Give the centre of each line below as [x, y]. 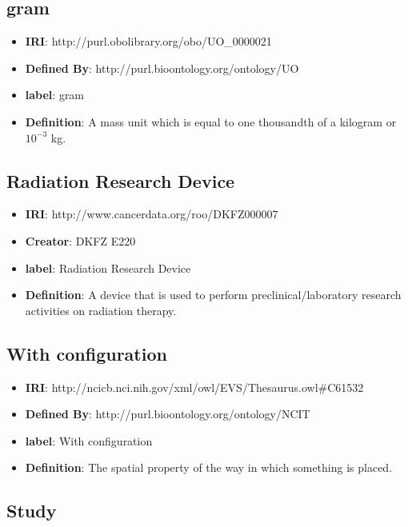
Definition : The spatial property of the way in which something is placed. [209, 467]
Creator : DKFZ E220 [80, 240]
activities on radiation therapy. [101, 310]
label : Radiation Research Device [108, 267]
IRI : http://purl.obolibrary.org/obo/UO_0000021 [148, 41]
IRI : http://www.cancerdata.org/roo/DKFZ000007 [152, 214]
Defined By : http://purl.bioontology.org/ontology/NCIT [168, 414]
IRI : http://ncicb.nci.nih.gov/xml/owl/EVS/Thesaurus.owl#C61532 [194, 387]
